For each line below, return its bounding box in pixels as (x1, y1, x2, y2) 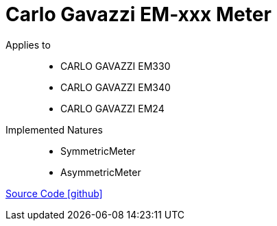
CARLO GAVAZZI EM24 (60, 102, 165, 114)
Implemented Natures (5, 123, 103, 136)
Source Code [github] (5, 187, 103, 199)
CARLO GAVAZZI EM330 (60, 60, 171, 72)
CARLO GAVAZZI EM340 (60, 81, 171, 93)
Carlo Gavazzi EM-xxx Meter (5, 3, 272, 26)
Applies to (5, 38, 51, 51)
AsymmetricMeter (60, 166, 141, 178)
